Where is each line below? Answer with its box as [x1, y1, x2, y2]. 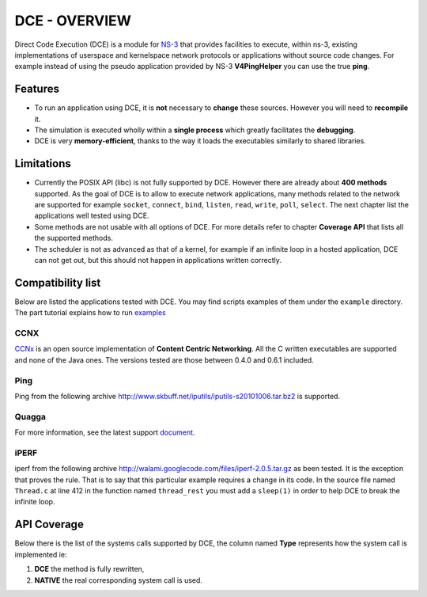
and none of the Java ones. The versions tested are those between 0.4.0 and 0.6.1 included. [14, 355, 314, 364]
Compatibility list [14, 276, 101, 289]
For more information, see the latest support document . [14, 428, 195, 437]
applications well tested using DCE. [34, 211, 149, 221]
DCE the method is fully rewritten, [34, 565, 145, 574]
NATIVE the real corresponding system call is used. [34, 575, 203, 585]
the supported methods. [34, 234, 114, 243]
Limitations [14, 157, 71, 170]
